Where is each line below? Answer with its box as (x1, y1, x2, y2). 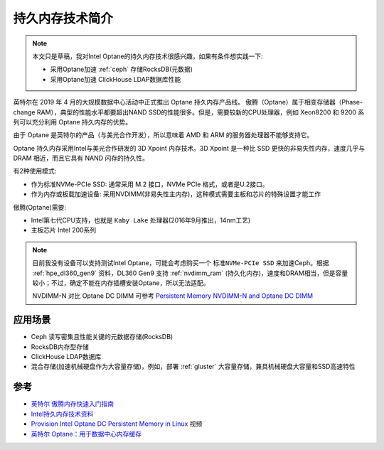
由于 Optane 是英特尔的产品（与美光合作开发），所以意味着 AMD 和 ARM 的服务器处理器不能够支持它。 (13, 131, 314, 139)
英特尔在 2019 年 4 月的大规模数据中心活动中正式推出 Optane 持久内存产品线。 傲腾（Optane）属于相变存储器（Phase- (13, 98, 363, 107)
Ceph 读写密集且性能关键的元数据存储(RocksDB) (31, 333, 174, 341)
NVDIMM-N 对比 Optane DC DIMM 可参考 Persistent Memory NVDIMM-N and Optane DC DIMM (32, 291, 313, 300)
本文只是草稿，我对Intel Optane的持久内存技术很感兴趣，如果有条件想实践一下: (32, 52, 263, 60)
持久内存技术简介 (13, 11, 114, 26)
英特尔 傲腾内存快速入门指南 (31, 400, 114, 408)
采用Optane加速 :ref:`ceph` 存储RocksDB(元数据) (50, 65, 193, 74)
